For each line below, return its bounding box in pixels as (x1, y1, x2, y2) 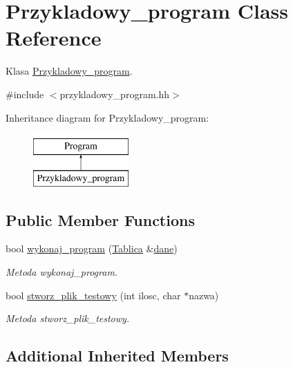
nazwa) (189, 288, 219, 302)
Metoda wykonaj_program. (6, 265, 118, 279)
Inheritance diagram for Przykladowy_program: (6, 110, 209, 124)
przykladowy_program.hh (59, 86, 169, 101)
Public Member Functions (6, 209, 195, 230)
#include (6, 86, 44, 101)
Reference (6, 23, 102, 52)
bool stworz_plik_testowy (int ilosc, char (6, 288, 181, 302)
